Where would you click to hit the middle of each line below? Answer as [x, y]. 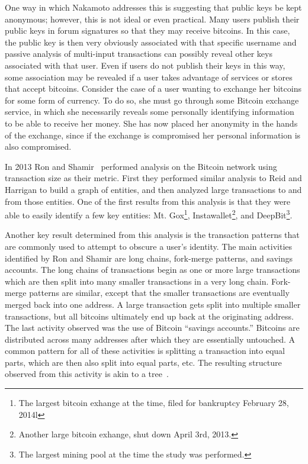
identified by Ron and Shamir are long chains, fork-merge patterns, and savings [149, 258]
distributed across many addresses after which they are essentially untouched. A [150, 339]
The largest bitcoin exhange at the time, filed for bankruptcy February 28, [154, 403]
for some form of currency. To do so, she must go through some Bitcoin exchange [152, 100]
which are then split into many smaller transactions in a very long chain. [137, 281]
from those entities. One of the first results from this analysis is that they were [147, 201]
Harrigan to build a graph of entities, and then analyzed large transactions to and [153, 189]
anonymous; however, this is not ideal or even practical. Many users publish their [152, 19]
